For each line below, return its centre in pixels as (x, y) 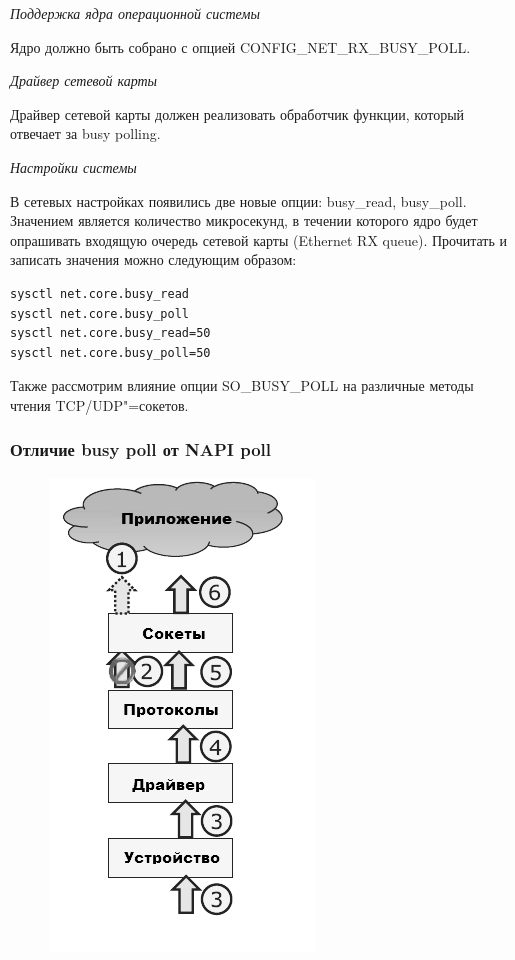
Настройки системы (73, 166)
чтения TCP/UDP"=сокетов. (99, 404)
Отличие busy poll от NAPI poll (141, 449)
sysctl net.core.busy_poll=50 (110, 352)
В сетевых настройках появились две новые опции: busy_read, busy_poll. (238, 200)
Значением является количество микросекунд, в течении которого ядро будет (244, 220)
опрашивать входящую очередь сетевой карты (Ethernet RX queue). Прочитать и (259, 239)
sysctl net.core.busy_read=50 (110, 333)
